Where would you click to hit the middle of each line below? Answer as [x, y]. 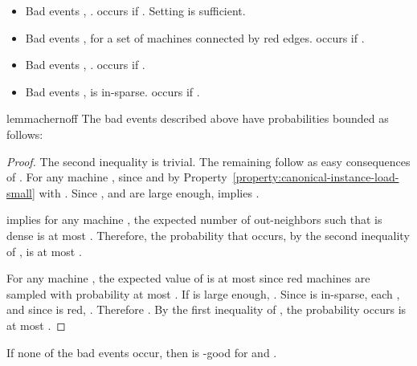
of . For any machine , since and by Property [117, 177]
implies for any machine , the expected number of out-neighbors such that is [194, 220]
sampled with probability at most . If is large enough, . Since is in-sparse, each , [203, 293]
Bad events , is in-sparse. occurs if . [112, 91]
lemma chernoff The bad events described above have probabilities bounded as [198, 118]
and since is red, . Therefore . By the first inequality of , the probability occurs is [206, 309]
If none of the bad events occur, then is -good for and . [142, 352]
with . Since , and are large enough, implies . [149, 192]
